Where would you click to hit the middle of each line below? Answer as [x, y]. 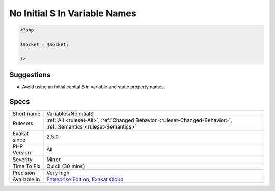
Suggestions [30, 75]
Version [22, 153]
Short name [26, 114]
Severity [22, 160]
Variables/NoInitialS [70, 114]
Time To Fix [26, 166]
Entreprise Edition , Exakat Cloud [85, 179]
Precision [24, 173]
